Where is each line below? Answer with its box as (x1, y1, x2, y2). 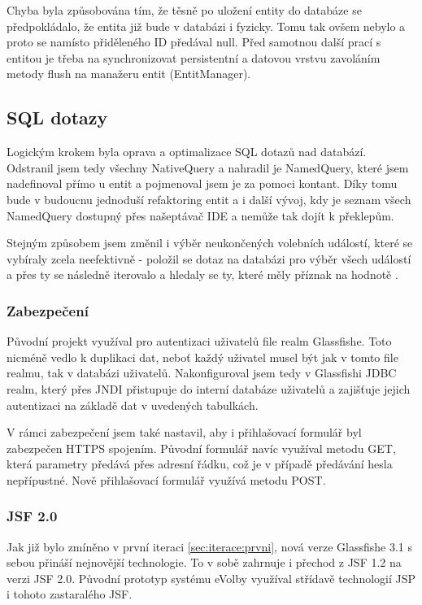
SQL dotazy (7, 105, 108, 130)
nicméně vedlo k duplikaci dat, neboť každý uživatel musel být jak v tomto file (7, 348, 398, 365)
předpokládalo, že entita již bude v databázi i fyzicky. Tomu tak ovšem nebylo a (7, 17, 406, 34)
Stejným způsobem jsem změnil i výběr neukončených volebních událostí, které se (7, 234, 413, 251)
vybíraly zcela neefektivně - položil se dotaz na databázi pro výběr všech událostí (7, 250, 411, 267)
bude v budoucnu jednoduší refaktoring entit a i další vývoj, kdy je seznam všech (7, 190, 411, 207)
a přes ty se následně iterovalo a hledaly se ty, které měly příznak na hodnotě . (7, 266, 398, 283)
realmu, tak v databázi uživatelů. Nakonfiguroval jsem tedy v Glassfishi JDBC (7, 364, 397, 381)
